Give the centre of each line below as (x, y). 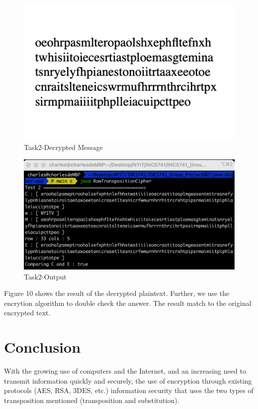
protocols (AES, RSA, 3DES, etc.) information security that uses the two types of (129, 390)
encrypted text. (27, 313)
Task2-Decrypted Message (63, 147)
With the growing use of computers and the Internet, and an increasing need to (125, 371)
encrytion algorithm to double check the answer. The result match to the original (128, 303)
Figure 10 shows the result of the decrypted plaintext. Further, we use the (117, 293)
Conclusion (43, 347)
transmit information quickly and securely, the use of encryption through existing (128, 380)
